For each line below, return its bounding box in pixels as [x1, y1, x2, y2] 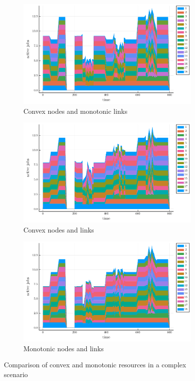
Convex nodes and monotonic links [23, 106, 128, 116]
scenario [4, 369, 28, 380]
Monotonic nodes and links [23, 343, 104, 353]
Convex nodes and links [23, 224, 94, 234]
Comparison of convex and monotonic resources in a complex [4, 360, 186, 370]
